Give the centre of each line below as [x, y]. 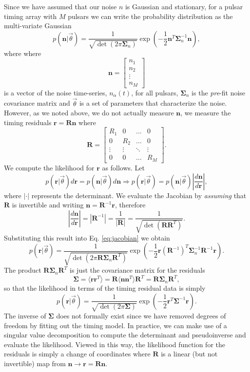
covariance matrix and [37, 103]
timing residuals [28, 122]
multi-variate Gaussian [38, 26]
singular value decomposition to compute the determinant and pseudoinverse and [125, 335]
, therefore [130, 205]
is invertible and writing [48, 205]
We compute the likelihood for [49, 167]
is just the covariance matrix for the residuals [137, 270]
